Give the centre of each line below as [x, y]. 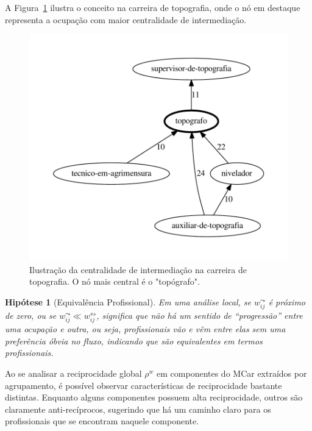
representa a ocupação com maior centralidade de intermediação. [126, 19]
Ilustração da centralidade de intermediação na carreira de [138, 269]
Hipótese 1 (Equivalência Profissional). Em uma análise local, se [128, 301]
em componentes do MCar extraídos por [232, 373]
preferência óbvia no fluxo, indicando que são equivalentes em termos [134, 340]
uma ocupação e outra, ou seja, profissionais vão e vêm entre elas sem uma [145, 329]
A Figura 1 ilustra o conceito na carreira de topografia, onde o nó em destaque [153, 7]
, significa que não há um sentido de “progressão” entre [200, 315]
